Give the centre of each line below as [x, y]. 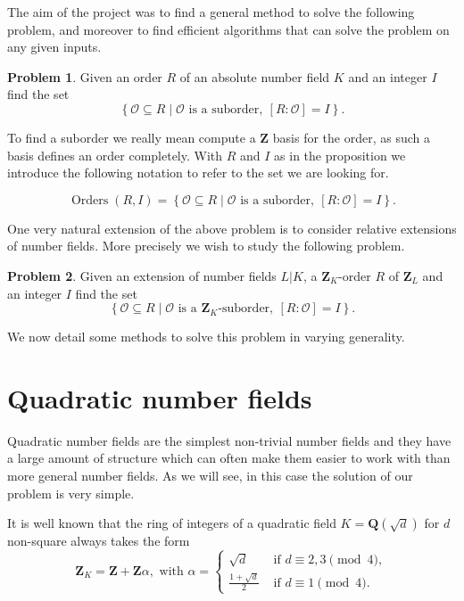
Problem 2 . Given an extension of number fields [142, 275]
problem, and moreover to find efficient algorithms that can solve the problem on [228, 29]
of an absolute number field [255, 76]
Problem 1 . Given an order [85, 76]
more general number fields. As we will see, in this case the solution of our [210, 476]
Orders [90, 200]
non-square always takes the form [99, 541]
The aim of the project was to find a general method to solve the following [211, 12]
